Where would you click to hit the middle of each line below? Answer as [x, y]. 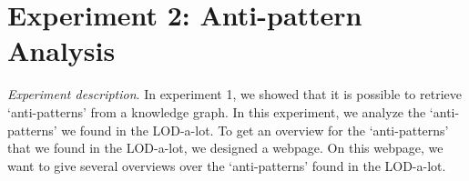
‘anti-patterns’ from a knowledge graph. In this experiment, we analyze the [217, 111]
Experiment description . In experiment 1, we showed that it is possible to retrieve [234, 94]
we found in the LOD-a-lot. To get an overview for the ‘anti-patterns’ [255, 130]
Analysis [61, 50]
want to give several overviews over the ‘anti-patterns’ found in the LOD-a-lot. [227, 165]
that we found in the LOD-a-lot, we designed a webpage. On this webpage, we [225, 148]
